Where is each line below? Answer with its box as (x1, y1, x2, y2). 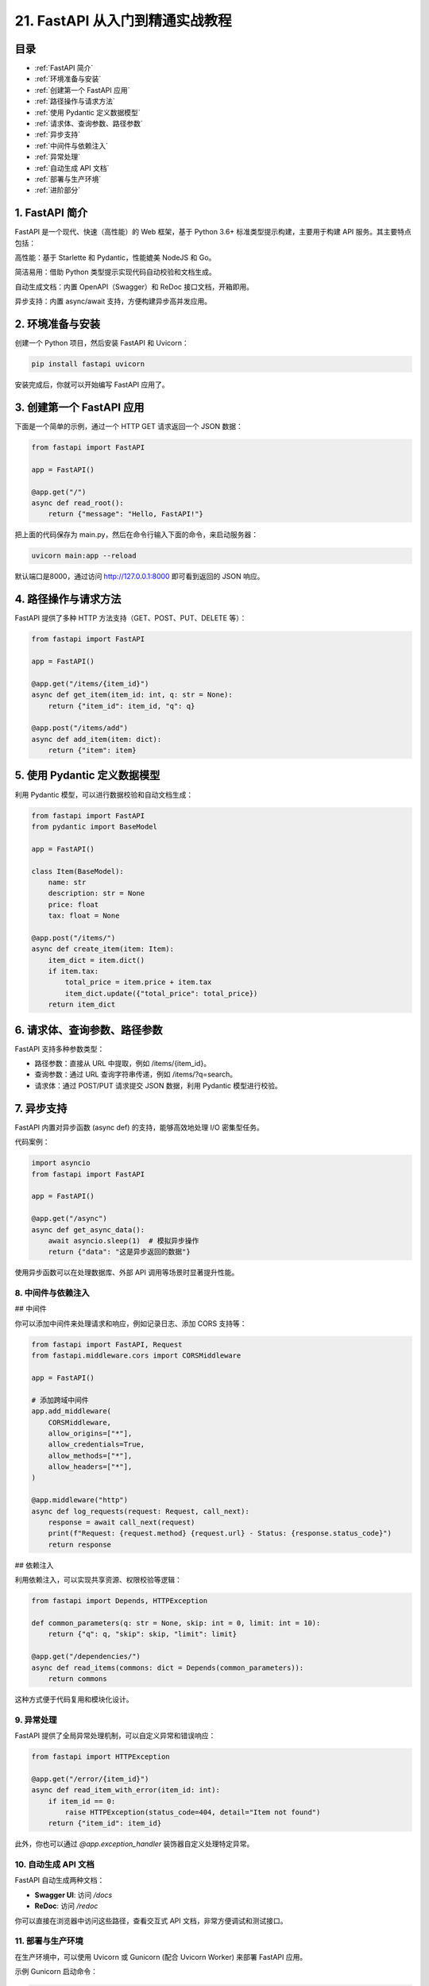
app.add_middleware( (31, 1407, 111, 1416)
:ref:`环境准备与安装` (34, 74, 102, 83)
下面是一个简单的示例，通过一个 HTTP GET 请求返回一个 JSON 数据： (14, 422, 244, 431)
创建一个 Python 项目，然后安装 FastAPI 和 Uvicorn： (14, 338, 190, 348)
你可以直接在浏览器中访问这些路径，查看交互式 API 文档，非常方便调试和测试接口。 (14, 1915, 288, 1926)
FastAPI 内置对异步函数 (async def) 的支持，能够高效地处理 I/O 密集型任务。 (14, 1122, 264, 1132)
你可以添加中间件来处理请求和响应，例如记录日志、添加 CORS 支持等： (14, 1319, 247, 1328)
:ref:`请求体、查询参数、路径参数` (34, 119, 143, 129)
